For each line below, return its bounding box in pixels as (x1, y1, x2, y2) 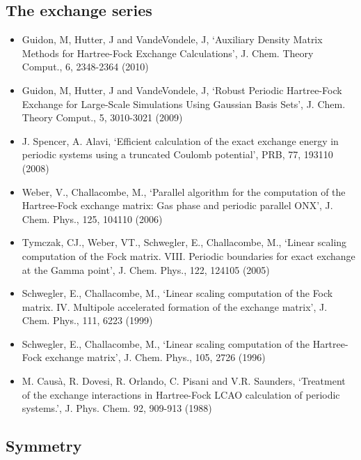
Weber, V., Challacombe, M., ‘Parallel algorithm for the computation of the (22, 184, 346, 199)
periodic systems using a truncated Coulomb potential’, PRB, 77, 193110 (22, 147, 333, 162)
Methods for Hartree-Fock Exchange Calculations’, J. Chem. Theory (22, 45, 314, 60)
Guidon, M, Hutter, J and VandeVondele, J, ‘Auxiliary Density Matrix (22, 32, 323, 47)
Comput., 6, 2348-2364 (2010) (22, 59, 149, 74)
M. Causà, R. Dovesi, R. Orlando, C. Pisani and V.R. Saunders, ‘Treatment (22, 374, 346, 388)
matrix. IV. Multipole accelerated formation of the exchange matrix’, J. (22, 299, 328, 314)
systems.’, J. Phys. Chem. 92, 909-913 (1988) (22, 401, 212, 415)
